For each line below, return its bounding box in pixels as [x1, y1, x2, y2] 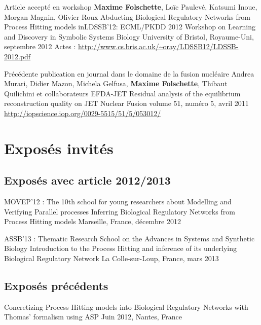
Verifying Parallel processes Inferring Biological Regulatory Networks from [4, 206, 235, 216]
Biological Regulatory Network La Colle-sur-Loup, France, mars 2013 [4, 253, 219, 264]
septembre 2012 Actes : [4, 41, 76, 52]
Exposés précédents [4, 278, 108, 294]
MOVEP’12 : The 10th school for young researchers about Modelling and [4, 196, 232, 207]
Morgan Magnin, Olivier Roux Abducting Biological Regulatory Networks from [4, 11, 250, 22]
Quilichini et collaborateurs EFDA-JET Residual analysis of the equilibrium [4, 88, 241, 98]
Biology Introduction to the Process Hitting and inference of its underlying [4, 243, 237, 254]
